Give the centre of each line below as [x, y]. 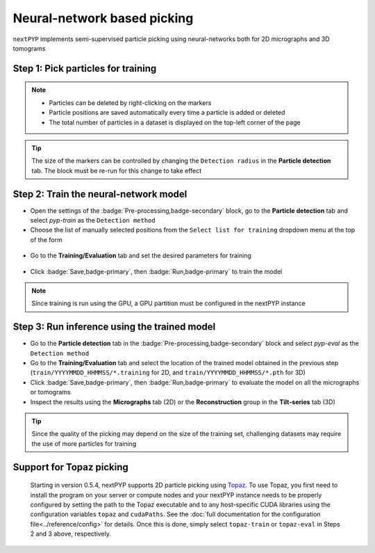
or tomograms [50, 392]
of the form [46, 239]
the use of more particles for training [84, 443]
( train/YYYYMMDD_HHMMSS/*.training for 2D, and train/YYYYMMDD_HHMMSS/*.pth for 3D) [168, 373]
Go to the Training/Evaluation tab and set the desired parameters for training [141, 256]
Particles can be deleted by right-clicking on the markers [130, 103]
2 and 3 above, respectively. [70, 534]
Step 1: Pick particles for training [85, 69]
